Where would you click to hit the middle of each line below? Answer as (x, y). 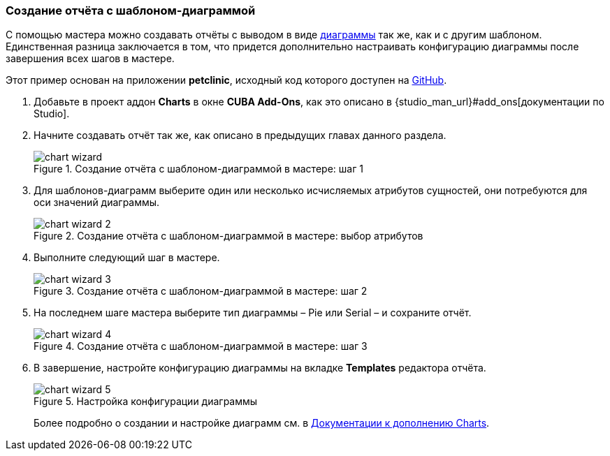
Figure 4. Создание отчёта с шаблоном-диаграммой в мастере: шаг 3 (201, 346)
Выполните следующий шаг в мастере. (127, 258)
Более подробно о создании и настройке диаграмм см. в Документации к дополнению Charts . (262, 423)
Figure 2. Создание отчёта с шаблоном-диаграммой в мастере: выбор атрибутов (228, 236)
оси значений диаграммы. (97, 203)
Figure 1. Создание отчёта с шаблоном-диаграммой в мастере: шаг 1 (198, 169)
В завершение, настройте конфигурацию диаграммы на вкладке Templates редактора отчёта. (260, 368)
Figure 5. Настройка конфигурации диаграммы (146, 402)
